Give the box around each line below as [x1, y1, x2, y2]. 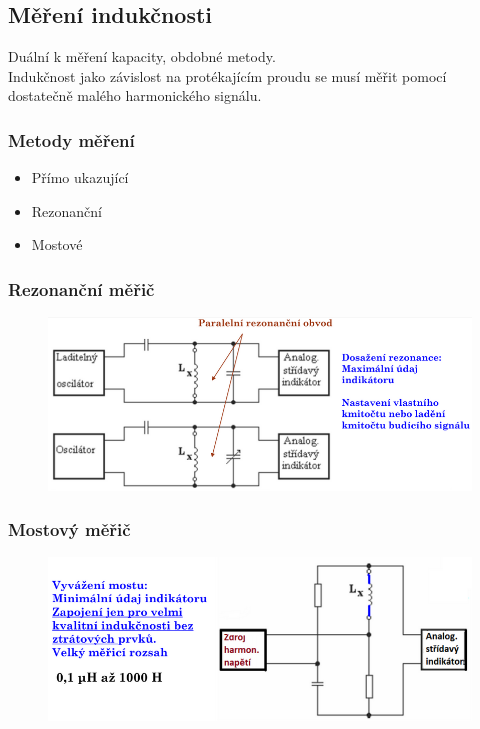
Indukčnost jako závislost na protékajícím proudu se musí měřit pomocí [8, 65, 447, 86]
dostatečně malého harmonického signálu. [8, 85, 262, 106]
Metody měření [8, 127, 135, 152]
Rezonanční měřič [8, 276, 155, 301]
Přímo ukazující [31, 167, 129, 188]
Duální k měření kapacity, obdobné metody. [8, 46, 276, 67]
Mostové [31, 234, 83, 255]
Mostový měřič [8, 517, 131, 542]
